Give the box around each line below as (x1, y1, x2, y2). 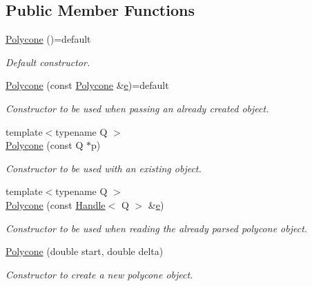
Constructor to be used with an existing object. (6, 161, 202, 175)
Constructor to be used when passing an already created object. (6, 101, 269, 115)
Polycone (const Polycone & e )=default (6, 78, 169, 92)
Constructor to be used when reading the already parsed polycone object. (6, 221, 308, 235)
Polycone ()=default (6, 32, 91, 46)
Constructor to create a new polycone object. (6, 267, 193, 281)
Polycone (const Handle (6, 197, 106, 212)
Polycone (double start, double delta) (6, 244, 164, 258)
